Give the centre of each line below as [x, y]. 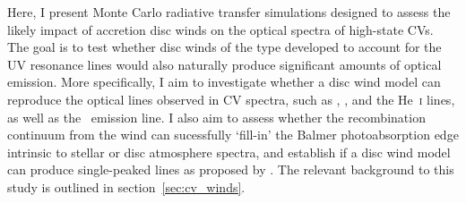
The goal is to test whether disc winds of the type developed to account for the [224, 47]
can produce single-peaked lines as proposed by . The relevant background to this [231, 169]
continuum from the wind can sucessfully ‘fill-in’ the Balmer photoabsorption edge [233, 135]
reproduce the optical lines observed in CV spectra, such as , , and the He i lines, [231, 99]
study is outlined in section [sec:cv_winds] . [126, 186]
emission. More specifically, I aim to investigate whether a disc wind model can [224, 82]
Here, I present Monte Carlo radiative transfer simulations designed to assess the [229, 12]
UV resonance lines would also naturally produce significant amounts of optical [224, 64]
